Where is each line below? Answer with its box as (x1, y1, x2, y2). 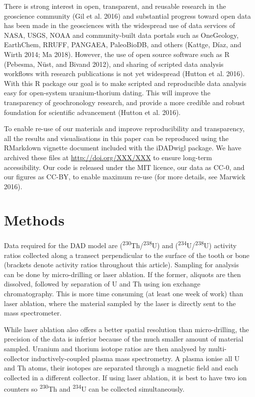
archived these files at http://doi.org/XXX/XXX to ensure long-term (4, 152, 212, 162)
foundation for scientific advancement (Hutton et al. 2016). (4, 107, 181, 117)
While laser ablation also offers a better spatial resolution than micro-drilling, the (4, 324, 249, 334)
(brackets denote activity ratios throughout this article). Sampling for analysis (4, 259, 239, 270)
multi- (208, 343, 227, 353)
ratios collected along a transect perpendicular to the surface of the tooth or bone (4, 250, 250, 260)
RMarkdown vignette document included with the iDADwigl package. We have (4, 142, 242, 153)
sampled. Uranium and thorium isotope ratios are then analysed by (4, 343, 206, 353)
